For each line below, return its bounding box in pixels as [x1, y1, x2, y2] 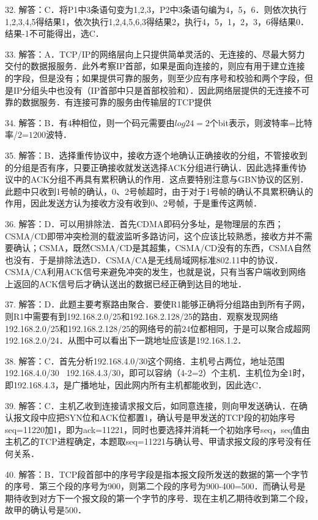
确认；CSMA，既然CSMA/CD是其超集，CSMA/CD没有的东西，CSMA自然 [13, 241, 311, 254]
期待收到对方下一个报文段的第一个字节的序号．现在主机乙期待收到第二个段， [5, 491, 313, 504]
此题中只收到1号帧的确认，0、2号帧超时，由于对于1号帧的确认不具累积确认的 [5, 184, 313, 197]
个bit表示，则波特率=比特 [209, 116, 312, 129]
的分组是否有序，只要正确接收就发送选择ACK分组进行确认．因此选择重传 [5, 160, 298, 173]
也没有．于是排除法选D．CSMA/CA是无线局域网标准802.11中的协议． [5, 253, 283, 266]
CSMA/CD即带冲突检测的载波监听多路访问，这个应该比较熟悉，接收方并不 [5, 229, 305, 242]
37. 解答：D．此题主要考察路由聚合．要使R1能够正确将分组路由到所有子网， [5, 298, 310, 311]
